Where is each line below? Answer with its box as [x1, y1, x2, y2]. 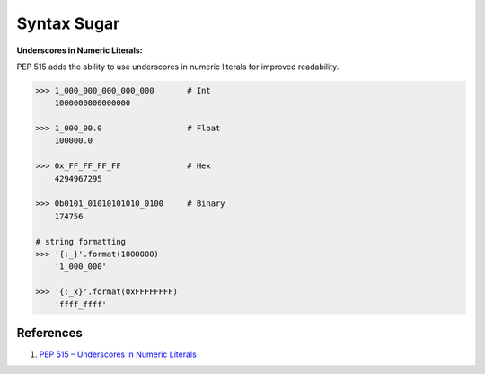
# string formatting [35, 236, 126, 246]
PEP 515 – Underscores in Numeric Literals [39, 349, 197, 360]
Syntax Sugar [16, 13, 120, 33]
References [16, 325, 83, 341]
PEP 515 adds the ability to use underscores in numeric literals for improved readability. [16, 61, 339, 72]
